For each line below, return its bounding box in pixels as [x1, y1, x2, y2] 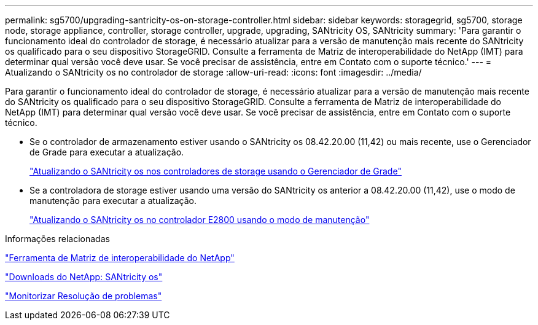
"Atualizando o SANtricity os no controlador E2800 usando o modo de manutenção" [29, 214, 370, 225]
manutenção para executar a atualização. [29, 195, 197, 206]
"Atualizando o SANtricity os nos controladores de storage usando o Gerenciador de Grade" [29, 166, 402, 176]
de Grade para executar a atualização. [29, 147, 184, 157]
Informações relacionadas [5, 233, 110, 244]
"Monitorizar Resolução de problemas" [5, 291, 162, 301]
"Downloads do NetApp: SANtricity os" [5, 272, 163, 282]
